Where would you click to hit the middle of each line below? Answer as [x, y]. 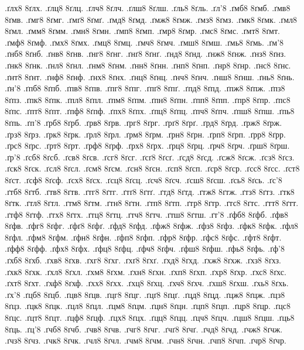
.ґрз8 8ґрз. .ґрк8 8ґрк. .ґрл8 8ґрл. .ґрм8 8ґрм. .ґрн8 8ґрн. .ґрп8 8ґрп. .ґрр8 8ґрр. [145, 134]
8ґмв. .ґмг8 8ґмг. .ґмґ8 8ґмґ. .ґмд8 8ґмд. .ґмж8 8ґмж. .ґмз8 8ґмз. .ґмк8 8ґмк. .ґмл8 [151, 19]
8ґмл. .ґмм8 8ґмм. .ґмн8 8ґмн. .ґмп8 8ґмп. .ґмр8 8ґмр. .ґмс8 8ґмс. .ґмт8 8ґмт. [142, 31]
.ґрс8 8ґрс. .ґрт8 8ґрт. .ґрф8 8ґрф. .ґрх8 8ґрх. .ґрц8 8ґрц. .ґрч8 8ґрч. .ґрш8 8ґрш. [147, 145]
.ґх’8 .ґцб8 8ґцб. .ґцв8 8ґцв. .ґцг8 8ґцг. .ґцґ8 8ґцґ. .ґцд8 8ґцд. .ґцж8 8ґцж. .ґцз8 [145, 294]
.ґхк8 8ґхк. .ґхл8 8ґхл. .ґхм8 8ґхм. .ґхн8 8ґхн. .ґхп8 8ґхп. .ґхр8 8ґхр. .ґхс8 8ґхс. [146, 271]
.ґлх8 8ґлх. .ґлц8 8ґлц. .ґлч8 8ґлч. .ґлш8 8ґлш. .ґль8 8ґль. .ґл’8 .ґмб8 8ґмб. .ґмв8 [148, 8]
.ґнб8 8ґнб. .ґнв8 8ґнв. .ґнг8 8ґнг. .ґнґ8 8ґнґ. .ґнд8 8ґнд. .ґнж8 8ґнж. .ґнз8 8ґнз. [146, 54]
